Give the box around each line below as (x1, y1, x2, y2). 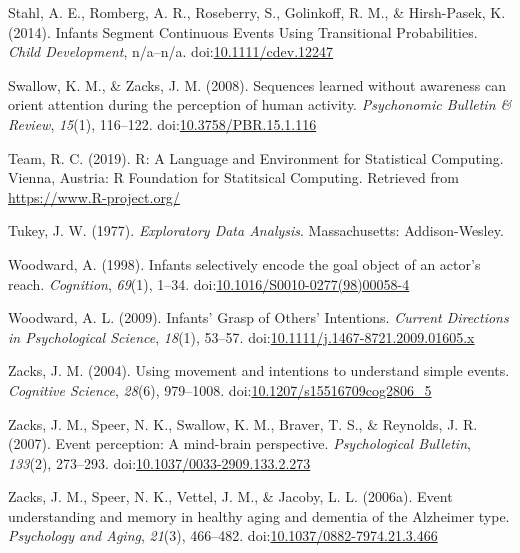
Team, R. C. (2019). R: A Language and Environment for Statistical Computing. (8, 147, 504, 168)
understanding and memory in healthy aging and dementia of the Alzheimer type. (8, 505, 510, 526)
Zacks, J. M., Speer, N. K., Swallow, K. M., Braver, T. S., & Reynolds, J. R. (8, 413, 478, 434)
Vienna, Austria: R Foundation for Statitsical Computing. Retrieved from (8, 167, 459, 188)
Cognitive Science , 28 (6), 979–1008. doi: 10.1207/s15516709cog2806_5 (8, 379, 432, 400)
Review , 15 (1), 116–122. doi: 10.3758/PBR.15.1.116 (8, 113, 317, 134)
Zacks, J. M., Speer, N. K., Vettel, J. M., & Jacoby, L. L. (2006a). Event (8, 486, 453, 507)
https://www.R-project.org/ (8, 186, 180, 207)
